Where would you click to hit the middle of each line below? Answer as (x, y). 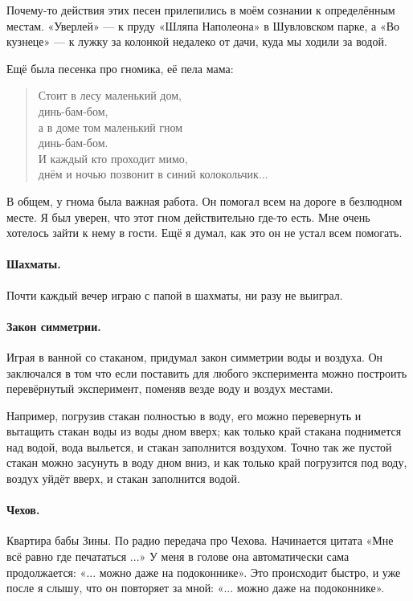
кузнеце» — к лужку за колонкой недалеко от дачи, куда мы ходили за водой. (197, 41)
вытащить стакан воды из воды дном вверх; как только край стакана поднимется (204, 431)
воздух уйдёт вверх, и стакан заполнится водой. (123, 478)
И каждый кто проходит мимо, (113, 158)
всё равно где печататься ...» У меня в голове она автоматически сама (178, 556)
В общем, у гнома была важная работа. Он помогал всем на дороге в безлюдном (204, 200)
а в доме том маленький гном (110, 127)
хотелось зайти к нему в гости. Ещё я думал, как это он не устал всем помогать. (204, 233)
